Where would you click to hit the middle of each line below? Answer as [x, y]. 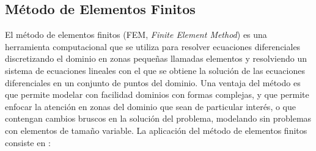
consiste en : [28, 142]
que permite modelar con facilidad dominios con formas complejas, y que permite [157, 94]
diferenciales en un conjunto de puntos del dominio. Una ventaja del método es [153, 82]
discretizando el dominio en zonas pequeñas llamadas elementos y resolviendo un [156, 58]
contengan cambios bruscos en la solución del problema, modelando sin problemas [158, 118]
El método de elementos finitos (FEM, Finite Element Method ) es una [136, 35]
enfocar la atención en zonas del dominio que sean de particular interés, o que [150, 106]
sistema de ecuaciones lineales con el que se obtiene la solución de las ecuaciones [155, 70]
